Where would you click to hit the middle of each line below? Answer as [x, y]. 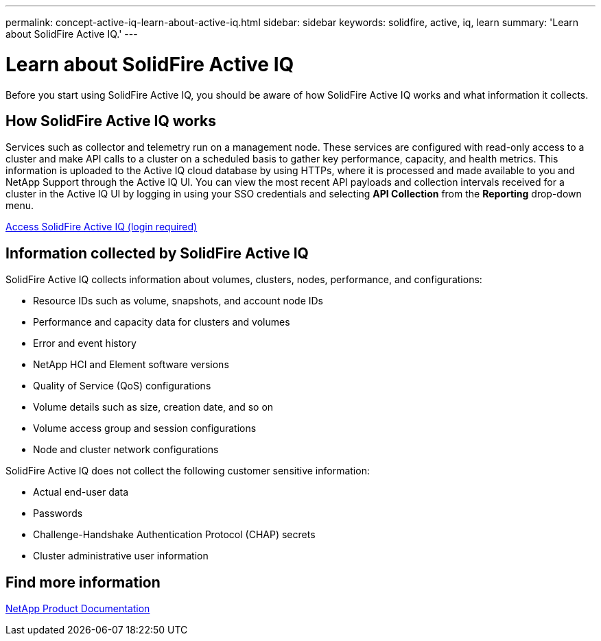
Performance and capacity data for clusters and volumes [162, 322]
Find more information [83, 582]
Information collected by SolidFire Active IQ [157, 253]
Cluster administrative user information [121, 556]
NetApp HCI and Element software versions [131, 365]
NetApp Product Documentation [78, 609]
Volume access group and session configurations [145, 428]
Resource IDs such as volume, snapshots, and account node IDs [178, 301]
